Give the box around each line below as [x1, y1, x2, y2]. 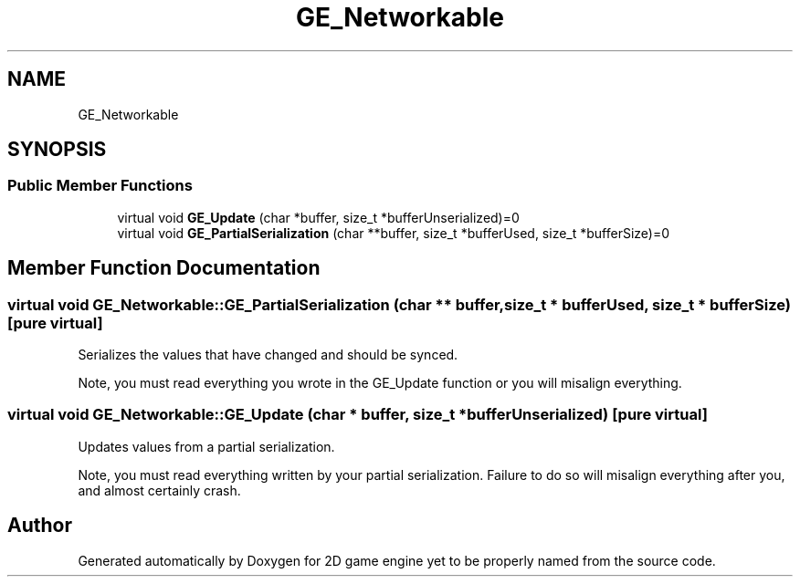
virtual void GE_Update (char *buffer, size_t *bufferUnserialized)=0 [117, 209, 520, 225]
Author [7, 514, 72, 537]
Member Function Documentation [7, 256, 321, 280]
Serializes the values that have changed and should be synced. [78, 347, 458, 363]
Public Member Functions [7, 176, 193, 195]
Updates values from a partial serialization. [78, 438, 335, 454]
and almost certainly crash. [78, 482, 241, 498]
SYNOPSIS [7, 138, 107, 162]
